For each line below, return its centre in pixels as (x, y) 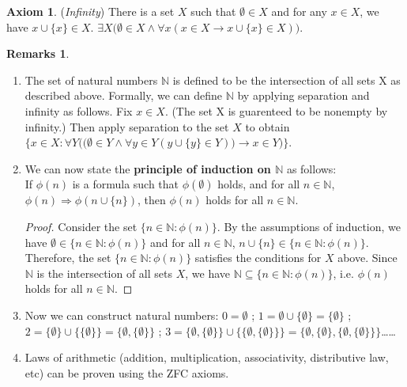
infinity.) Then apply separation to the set (127, 126)
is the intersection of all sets (104, 273)
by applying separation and (303, 95)
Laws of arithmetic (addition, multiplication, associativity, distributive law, (207, 357)
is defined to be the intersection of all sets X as (286, 80)
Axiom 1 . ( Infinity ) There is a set (90, 11)
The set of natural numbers (91, 80)
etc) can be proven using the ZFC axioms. (127, 372)
